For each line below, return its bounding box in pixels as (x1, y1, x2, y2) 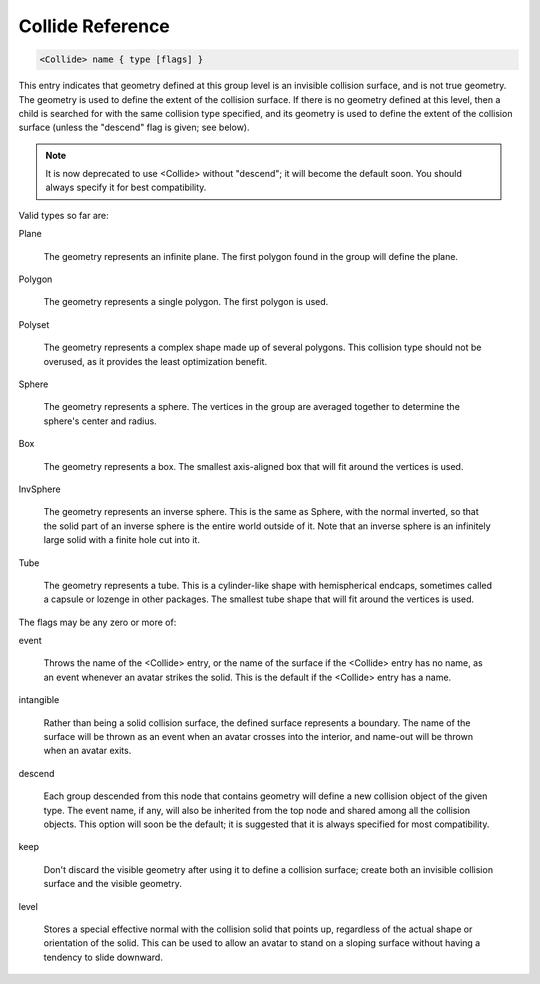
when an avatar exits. (43, 745, 132, 757)
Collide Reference (18, 15, 170, 37)
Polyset (18, 318, 50, 330)
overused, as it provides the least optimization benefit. (43, 355, 268, 367)
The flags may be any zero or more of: (18, 616, 177, 628)
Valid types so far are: (18, 209, 109, 221)
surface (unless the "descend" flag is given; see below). (18, 121, 250, 134)
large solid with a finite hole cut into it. (43, 534, 200, 546)
